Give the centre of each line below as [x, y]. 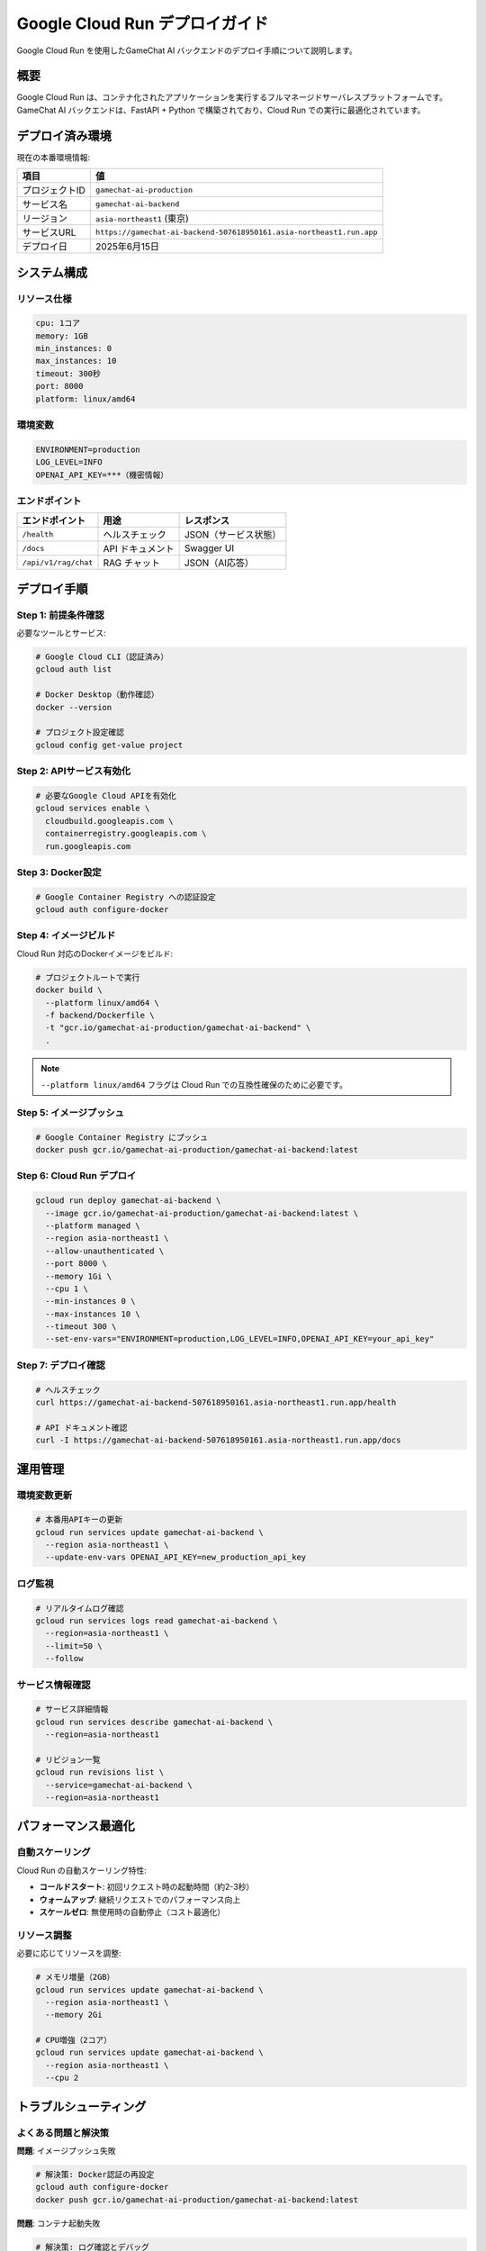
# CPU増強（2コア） [74, 2040]
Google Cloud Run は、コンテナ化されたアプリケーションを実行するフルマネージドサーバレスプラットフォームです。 [232, 97]
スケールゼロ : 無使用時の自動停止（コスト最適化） [132, 1912]
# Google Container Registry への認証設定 [126, 897]
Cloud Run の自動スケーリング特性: [82, 1870]
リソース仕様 [44, 299]
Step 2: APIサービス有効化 [74, 772]
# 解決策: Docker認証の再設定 [95, 2174]
